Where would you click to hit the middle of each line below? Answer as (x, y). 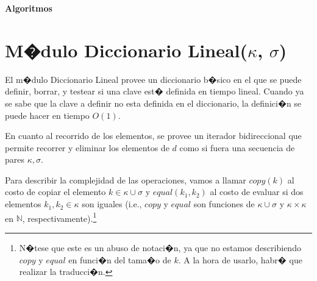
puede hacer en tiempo (47, 115)
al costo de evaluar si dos (257, 192)
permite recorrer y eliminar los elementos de (87, 147)
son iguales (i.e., (112, 204)
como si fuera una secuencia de (237, 147)
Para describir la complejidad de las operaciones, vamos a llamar (126, 180)
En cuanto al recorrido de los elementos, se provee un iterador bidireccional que (153, 136)
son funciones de (224, 204)
